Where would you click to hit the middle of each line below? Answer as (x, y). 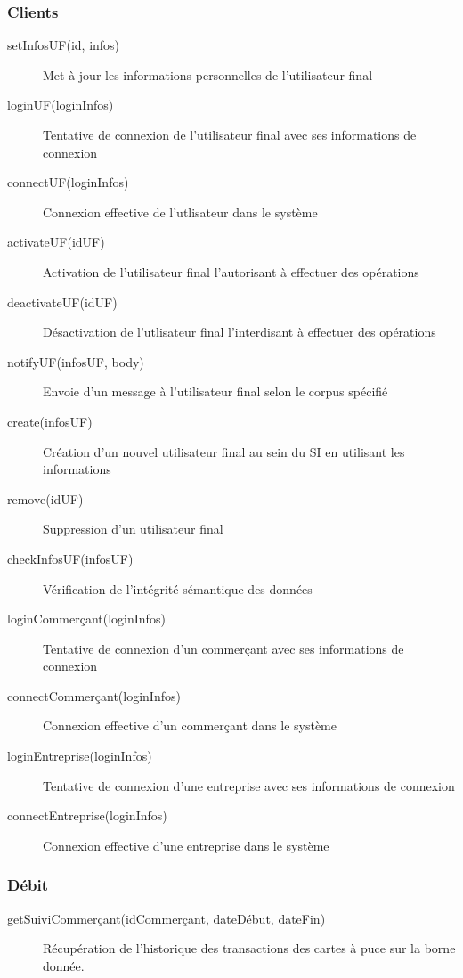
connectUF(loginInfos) (68, 182)
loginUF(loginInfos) (61, 105)
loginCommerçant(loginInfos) (86, 619)
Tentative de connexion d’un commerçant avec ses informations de (223, 648)
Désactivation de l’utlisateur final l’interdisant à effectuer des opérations (240, 332)
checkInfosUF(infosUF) (70, 558)
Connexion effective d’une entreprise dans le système (186, 845)
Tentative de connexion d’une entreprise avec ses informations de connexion (249, 785)
